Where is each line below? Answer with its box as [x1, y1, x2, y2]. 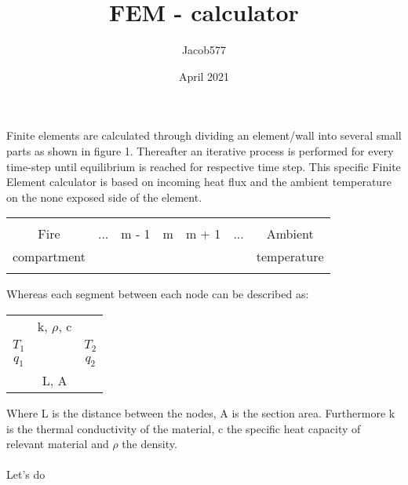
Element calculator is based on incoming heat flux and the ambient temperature [6, 173, 392, 190]
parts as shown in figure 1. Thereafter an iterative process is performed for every [6, 142, 394, 159]
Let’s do [6, 466, 46, 483]
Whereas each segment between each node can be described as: [6, 286, 309, 302]
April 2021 [178, 67, 230, 84]
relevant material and [6, 436, 109, 452]
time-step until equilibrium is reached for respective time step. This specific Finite [6, 158, 401, 174]
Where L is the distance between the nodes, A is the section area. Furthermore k [6, 405, 395, 421]
